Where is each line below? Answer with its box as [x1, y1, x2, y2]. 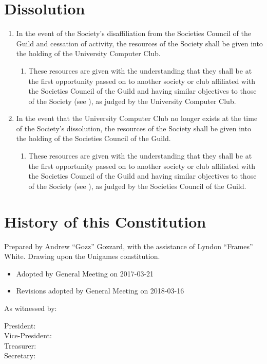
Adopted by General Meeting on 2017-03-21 [16, 268, 154, 279]
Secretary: [4, 350, 36, 361]
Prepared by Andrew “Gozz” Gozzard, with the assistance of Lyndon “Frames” [4, 240, 253, 251]
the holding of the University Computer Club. [16, 48, 161, 59]
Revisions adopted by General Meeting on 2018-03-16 [16, 285, 184, 296]
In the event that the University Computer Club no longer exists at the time [16, 113, 258, 124]
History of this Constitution [4, 211, 206, 232]
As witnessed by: [4, 302, 57, 313]
